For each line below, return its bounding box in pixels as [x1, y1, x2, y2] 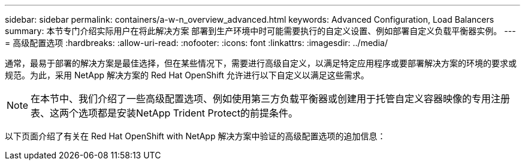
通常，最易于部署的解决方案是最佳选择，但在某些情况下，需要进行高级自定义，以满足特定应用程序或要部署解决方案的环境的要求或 [5, 58, 517, 68]
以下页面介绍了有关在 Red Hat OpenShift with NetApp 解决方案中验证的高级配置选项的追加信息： [5, 131, 386, 141]
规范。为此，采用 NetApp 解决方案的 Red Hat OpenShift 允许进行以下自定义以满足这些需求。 [5, 70, 369, 80]
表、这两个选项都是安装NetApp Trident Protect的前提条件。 [31, 107, 298, 119]
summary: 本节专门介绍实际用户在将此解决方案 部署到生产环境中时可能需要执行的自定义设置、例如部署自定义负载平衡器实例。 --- [5, 26, 516, 36]
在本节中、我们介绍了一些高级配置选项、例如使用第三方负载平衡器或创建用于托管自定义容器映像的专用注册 [31, 93, 511, 105]
